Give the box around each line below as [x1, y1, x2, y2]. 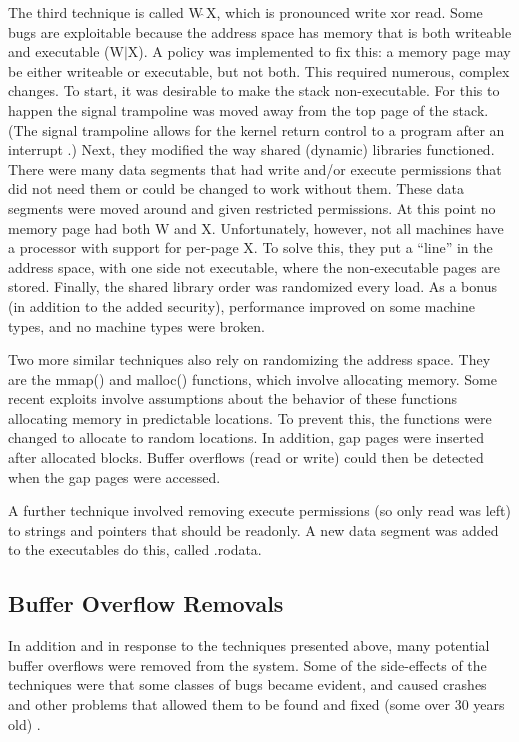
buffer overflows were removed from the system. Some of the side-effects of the [8, 654, 487, 675]
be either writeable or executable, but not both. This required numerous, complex [8, 60, 510, 81]
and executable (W [8, 41, 124, 62]
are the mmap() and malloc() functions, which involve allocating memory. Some [8, 368, 497, 389]
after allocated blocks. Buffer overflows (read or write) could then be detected [8, 447, 484, 468]
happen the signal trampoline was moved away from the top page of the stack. [8, 99, 489, 120]
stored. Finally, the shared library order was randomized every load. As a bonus [8, 276, 497, 297]
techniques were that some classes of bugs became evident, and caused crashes [8, 674, 487, 695]
